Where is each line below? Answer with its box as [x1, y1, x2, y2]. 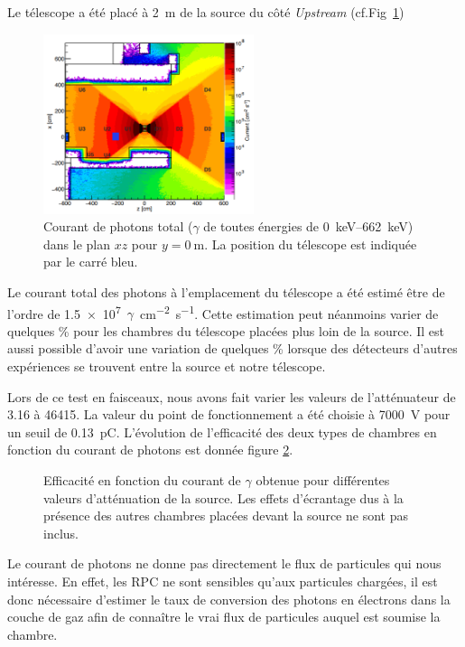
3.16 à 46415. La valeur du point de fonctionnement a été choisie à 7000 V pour [7, 405, 451, 424]
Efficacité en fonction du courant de [43, 470, 241, 489]
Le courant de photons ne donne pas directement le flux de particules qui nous [7, 554, 442, 573]
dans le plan [43, 234, 110, 253]
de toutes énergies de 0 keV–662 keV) [203, 217, 414, 236]
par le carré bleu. [43, 252, 138, 271]
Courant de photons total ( [43, 217, 193, 236]
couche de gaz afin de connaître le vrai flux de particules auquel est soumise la [7, 607, 441, 626]
